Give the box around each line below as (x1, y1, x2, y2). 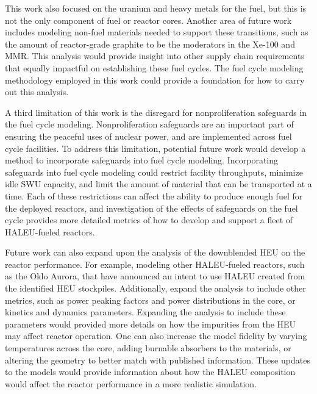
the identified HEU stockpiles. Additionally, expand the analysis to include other (5, 282, 306, 295)
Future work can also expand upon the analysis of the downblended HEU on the (5, 246, 305, 259)
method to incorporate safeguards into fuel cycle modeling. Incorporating (5, 154, 278, 167)
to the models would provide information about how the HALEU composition (5, 365, 296, 378)
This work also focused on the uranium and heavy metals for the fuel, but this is (5, 2, 307, 14)
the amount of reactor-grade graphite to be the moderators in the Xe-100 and (5, 37, 295, 50)
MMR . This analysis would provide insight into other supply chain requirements (5, 49, 304, 62)
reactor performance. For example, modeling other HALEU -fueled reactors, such (5, 257, 305, 270)
